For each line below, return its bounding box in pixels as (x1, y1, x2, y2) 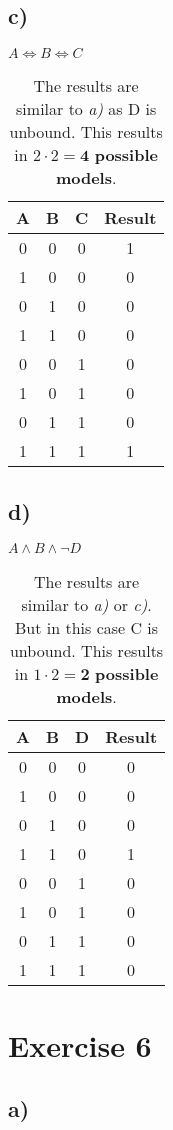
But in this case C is (14, 616, 159, 640)
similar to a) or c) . (21, 593, 152, 617)
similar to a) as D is (16, 97, 157, 121)
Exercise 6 (8, 1024, 152, 1065)
